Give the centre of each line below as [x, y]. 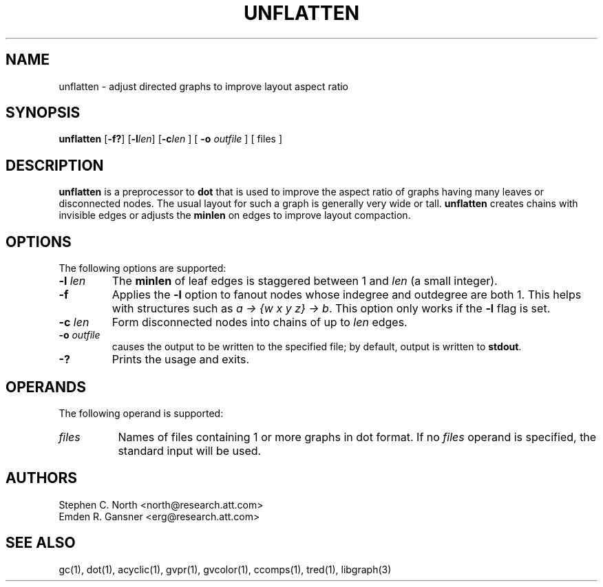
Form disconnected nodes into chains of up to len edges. [260, 322]
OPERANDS [46, 387]
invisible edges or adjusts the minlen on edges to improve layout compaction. [235, 215]
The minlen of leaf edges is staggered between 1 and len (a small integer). [305, 281]
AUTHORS [42, 478]
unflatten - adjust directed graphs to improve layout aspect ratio [204, 86]
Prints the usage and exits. [181, 360]
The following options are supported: [142, 268]
